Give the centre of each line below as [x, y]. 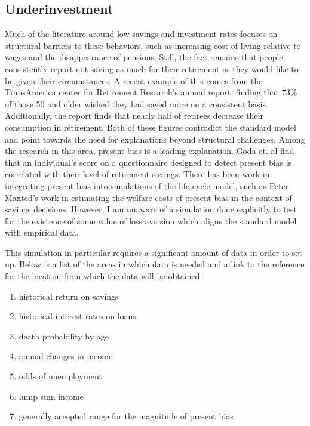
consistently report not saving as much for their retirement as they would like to [152, 68]
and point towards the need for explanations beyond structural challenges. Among [155, 139]
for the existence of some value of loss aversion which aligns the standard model [151, 220]
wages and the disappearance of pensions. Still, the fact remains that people [144, 57]
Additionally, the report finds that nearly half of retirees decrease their [134, 115]
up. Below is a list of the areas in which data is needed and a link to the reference [155, 264]
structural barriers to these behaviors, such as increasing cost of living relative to [153, 45]
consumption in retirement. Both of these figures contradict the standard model [151, 127]
